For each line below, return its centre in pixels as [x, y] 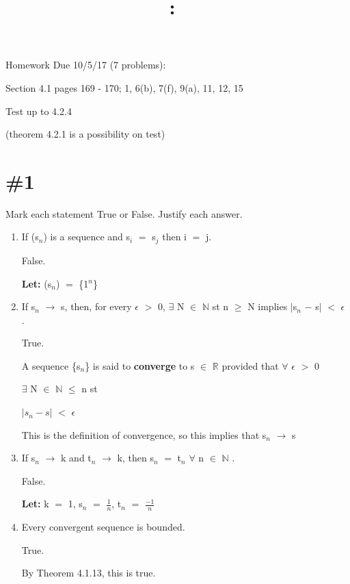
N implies [268, 306]
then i [174, 237]
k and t [76, 458]
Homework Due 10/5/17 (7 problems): [86, 65]
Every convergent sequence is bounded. [103, 527]
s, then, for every [96, 306]
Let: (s [37, 283]
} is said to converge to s [140, 365]
